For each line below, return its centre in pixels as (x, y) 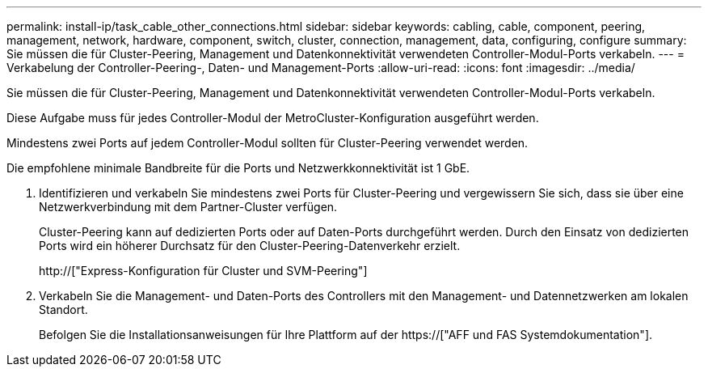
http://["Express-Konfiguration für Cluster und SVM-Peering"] (203, 271)
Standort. (63, 309)
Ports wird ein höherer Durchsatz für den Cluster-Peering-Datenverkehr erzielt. (250, 246)
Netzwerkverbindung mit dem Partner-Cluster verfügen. (188, 207)
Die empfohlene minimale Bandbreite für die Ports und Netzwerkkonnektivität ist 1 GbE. (238, 168)
